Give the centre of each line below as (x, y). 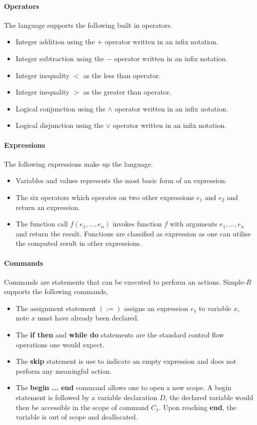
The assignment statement (56, 308)
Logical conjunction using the (61, 108)
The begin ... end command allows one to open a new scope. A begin (124, 387)
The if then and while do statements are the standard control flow (120, 335)
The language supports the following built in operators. (88, 25)
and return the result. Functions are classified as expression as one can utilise (133, 233)
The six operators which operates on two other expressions (105, 197)
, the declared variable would (209, 397)
